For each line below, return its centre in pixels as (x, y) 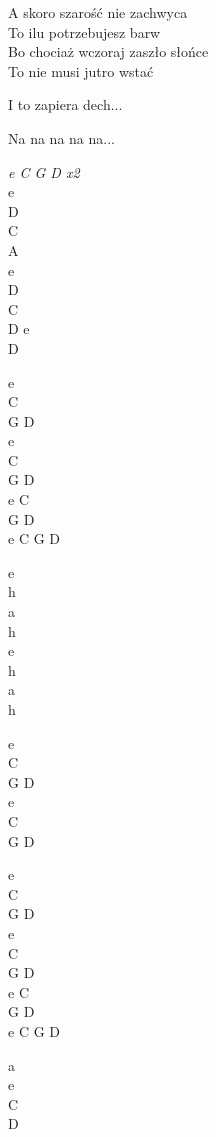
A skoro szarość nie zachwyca (98, 12)
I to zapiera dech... (65, 104)
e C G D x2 (44, 171)
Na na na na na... (61, 137)
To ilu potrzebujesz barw (84, 31)
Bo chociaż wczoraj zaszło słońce (108, 51)
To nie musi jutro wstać (81, 70)
